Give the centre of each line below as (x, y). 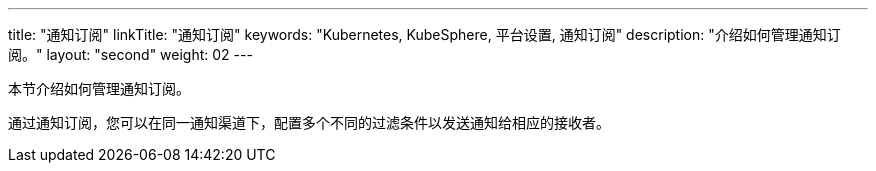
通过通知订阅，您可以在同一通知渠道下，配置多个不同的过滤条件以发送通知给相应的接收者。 (309, 122)
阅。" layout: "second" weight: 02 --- (130, 54)
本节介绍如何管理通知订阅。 (99, 88)
